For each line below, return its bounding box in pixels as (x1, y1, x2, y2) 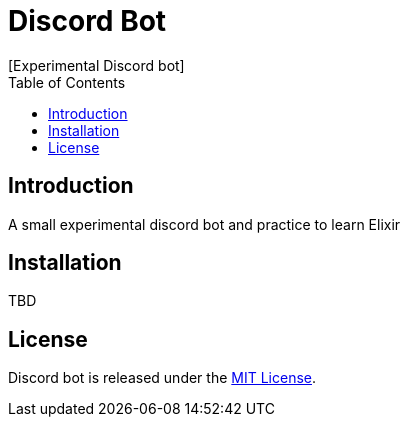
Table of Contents (8, 73, 126, 91)
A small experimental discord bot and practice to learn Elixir (8, 215, 401, 233)
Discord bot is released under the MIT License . (8, 369, 317, 387)
